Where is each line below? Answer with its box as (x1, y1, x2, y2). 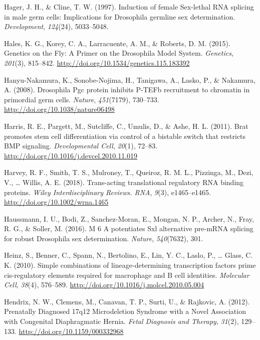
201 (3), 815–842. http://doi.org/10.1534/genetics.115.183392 (4, 57, 190, 68)
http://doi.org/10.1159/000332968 (19, 325, 124, 336)
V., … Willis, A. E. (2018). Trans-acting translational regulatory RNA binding (4, 177, 244, 187)
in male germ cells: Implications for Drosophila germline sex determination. (4, 11, 235, 22)
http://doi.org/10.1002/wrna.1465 (4, 197, 109, 207)
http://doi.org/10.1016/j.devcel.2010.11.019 (4, 150, 138, 160)
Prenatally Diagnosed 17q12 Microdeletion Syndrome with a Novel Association (4, 306, 246, 316)
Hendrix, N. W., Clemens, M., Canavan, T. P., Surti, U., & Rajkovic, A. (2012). (4, 296, 250, 306)
